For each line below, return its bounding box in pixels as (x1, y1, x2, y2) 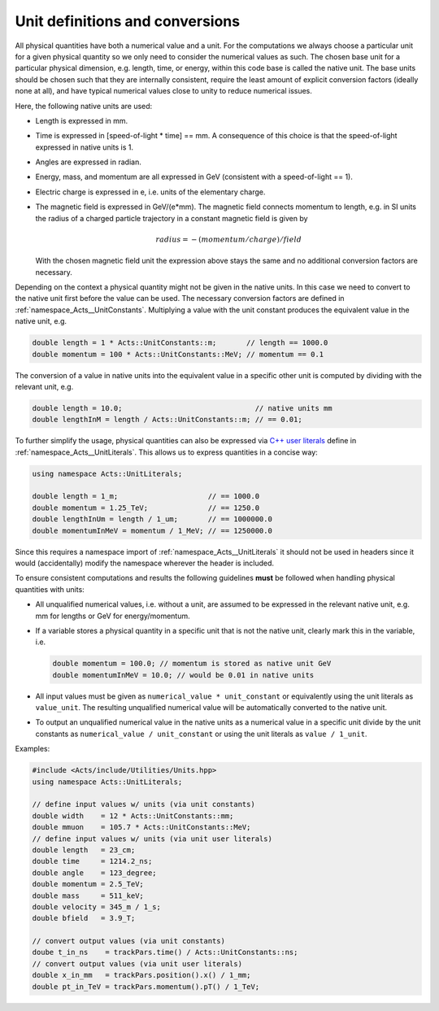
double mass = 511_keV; (32, 891, 144, 900)
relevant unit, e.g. (15, 381, 74, 391)
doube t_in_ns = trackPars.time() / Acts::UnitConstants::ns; (32, 948, 298, 957)
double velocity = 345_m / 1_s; (32, 902, 162, 911)
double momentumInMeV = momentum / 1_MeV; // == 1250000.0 (32, 525, 272, 535)
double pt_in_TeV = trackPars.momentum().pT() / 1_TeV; (32, 982, 260, 991)
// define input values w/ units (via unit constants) (32, 800, 255, 809)
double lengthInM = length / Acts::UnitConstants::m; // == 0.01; (32, 415, 302, 425)
